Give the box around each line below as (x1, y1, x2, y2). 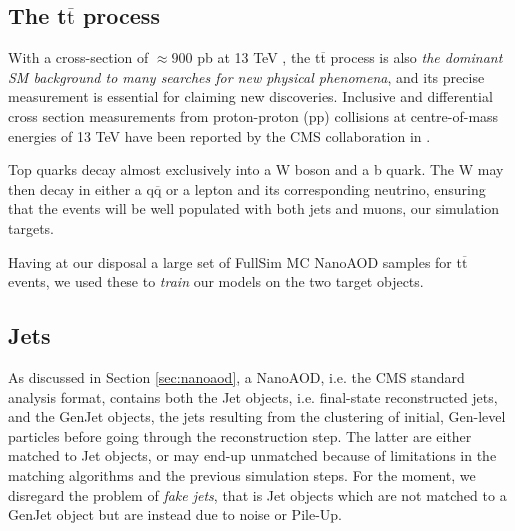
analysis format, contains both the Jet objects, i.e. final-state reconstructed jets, (8, 386, 498, 407)
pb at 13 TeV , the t (197, 47, 321, 68)
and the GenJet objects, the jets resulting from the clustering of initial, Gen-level (8, 406, 506, 427)
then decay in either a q (8, 178, 154, 199)
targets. (8, 217, 55, 238)
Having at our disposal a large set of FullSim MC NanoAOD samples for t (8, 251, 462, 272)
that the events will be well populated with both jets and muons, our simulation (8, 198, 500, 219)
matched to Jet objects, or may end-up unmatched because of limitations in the (8, 445, 497, 466)
